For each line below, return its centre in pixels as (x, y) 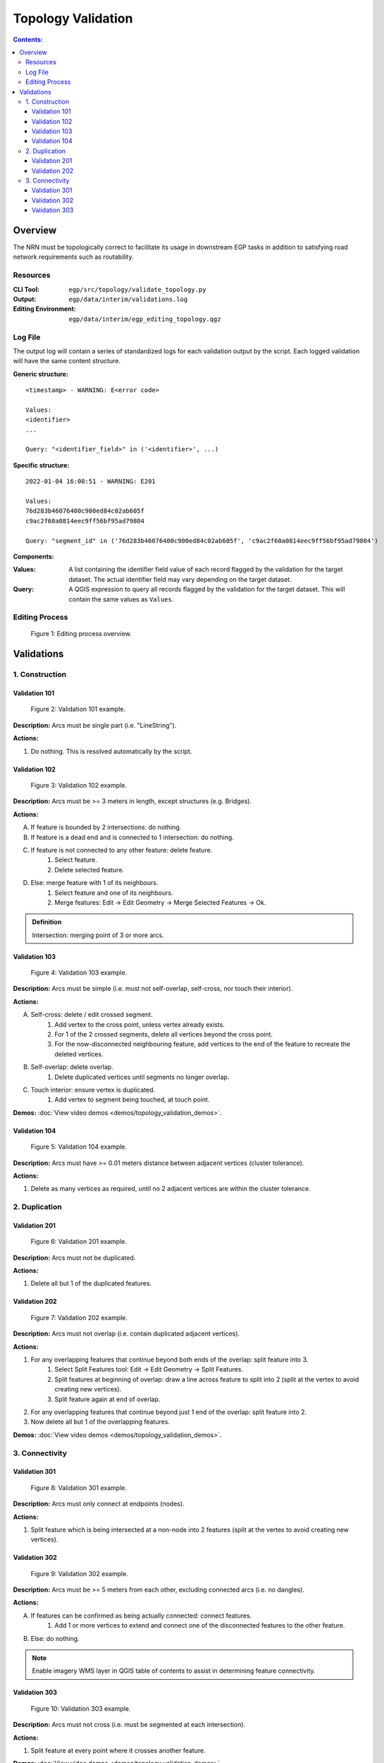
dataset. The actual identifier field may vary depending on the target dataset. (180, 579)
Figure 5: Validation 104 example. (79, 1147)
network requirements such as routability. (73, 257)
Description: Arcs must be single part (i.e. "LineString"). (95, 725)
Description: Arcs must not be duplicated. (74, 1257)
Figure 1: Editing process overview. (81, 634)
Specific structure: (41, 465)
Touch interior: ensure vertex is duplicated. (93, 1090)
